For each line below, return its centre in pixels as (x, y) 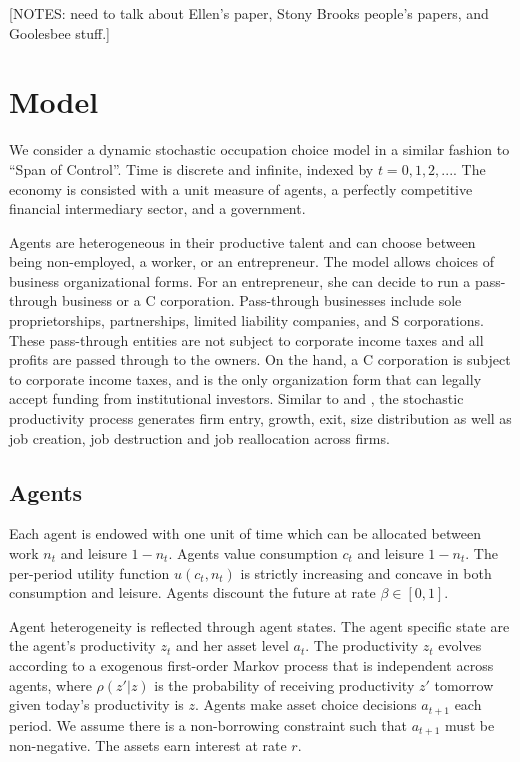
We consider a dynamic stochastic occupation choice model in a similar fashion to (259, 149)
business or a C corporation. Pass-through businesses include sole (261, 300)
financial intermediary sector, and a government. (157, 208)
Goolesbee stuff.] (59, 32)
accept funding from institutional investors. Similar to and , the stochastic (236, 398)
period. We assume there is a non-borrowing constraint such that (208, 724)
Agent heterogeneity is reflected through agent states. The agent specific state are (259, 625)
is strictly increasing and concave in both (366, 572)
